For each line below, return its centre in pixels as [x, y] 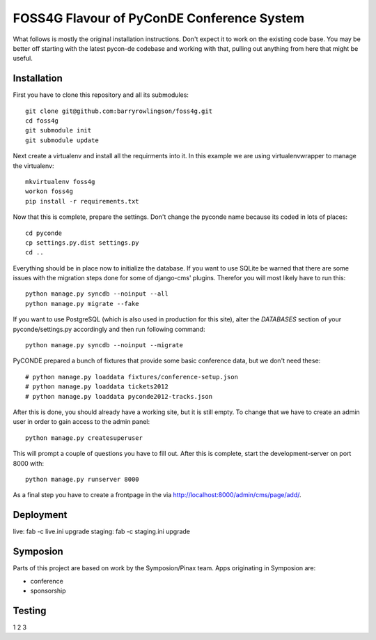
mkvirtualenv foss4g [60, 182]
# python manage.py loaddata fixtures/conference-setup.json [132, 377]
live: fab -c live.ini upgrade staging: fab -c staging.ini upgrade [102, 532]
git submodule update [62, 140]
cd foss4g [42, 121]
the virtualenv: [33, 166]
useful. [23, 59]
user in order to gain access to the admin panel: [81, 422]
